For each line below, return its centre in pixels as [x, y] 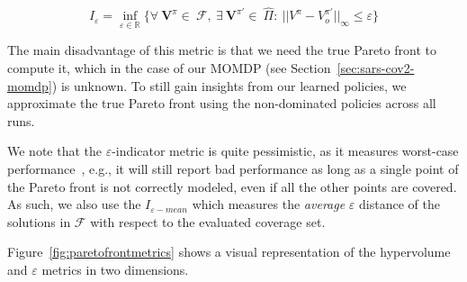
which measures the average [269, 204]
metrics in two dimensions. [115, 269]
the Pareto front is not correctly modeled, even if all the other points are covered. [232, 186]
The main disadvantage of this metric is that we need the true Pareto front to [222, 50]
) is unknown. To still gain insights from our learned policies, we [229, 85]
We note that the [54, 151]
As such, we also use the [74, 204]
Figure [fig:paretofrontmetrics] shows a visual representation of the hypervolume [229, 252]
